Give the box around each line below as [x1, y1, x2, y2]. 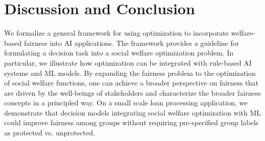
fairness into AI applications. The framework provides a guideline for [23, 37, 239, 48]
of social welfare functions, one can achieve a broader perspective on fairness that [4, 77, 258, 88]
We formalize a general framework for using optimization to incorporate [4, 27, 229, 38]
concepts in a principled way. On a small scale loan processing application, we [4, 97, 248, 108]
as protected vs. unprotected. [4, 127, 95, 138]
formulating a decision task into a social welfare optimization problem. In [4, 47, 234, 58]
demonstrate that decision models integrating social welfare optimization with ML [4, 107, 261, 118]
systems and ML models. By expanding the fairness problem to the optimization [4, 67, 256, 78]
